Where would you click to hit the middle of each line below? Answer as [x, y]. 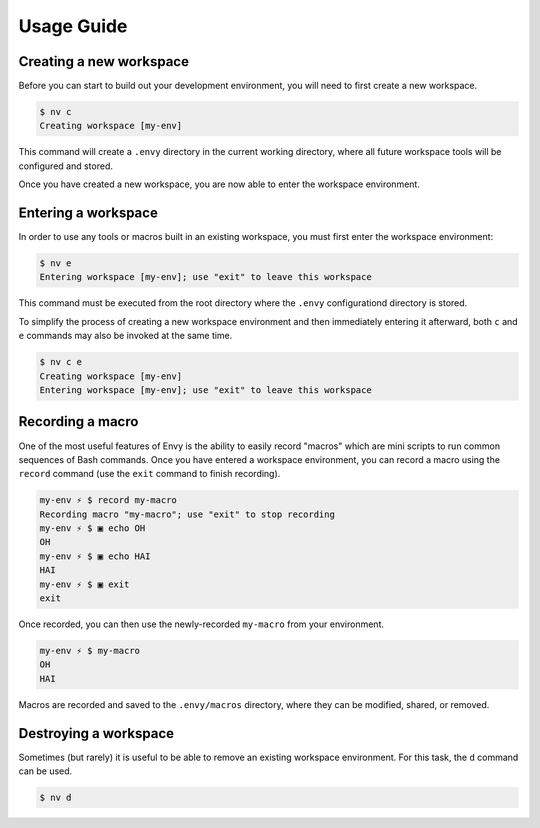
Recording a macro [78, 421]
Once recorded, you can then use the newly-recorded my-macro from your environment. [201, 624]
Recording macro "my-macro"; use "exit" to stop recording [187, 514]
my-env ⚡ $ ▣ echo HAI [95, 556]
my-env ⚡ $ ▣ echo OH [92, 528]
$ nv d [55, 798]
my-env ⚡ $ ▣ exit [84, 584]
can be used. [45, 771]
